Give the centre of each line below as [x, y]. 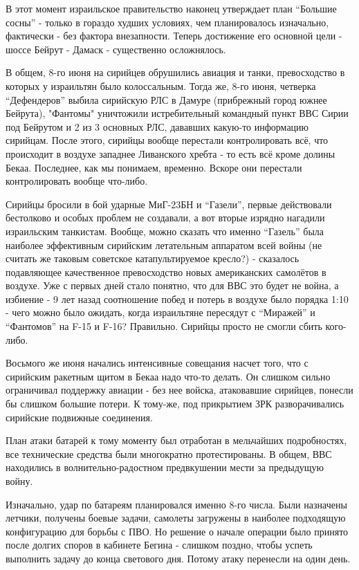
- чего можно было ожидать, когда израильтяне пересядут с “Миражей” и [160, 312]
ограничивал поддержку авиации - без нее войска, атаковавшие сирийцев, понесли [179, 390]
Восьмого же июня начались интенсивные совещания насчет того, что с [157, 363]
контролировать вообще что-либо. [77, 181]
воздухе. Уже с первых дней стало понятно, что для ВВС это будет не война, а [172, 285]
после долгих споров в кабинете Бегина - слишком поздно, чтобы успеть [159, 545]
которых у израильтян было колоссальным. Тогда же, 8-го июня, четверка [161, 85]
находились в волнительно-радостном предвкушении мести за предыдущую [165, 467]
